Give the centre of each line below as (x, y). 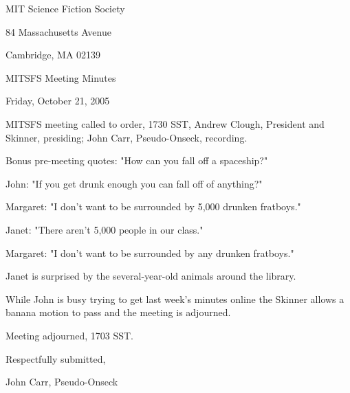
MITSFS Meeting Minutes (61, 77)
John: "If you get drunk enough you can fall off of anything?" (134, 183)
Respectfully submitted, (56, 358)
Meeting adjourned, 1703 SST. (69, 335)
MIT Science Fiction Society (65, 8)
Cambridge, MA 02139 (53, 55)
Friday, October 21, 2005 (58, 101)
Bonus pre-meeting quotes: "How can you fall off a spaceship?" (137, 160)
